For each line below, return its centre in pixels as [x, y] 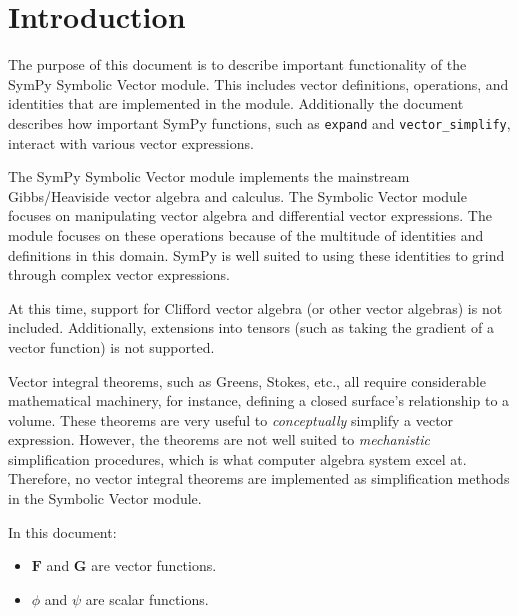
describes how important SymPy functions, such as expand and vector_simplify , [259, 122]
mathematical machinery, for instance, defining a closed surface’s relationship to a [259, 400]
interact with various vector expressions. [131, 142]
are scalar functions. [147, 598]
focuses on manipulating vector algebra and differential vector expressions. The [250, 215]
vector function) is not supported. [111, 346]
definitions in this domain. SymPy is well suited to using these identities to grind [256, 254]
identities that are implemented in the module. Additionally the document [236, 103]
